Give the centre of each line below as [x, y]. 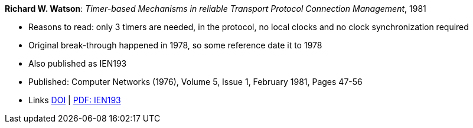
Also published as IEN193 [78, 63]
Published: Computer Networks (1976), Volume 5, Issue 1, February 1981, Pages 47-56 [195, 82]
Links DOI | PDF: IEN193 [75, 100]
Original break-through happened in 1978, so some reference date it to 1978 [175, 45]
